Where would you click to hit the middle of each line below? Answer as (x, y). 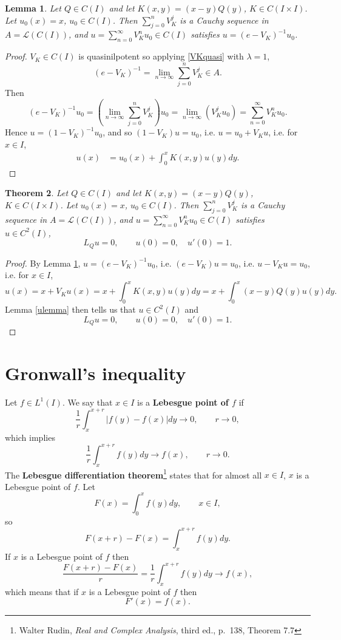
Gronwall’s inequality (96, 373)
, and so (117, 132)
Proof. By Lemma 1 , (43, 263)
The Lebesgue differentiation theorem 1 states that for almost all (133, 474)
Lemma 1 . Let (33, 8)
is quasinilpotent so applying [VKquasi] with (161, 56)
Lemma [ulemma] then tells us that (70, 309)
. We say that (87, 402)
